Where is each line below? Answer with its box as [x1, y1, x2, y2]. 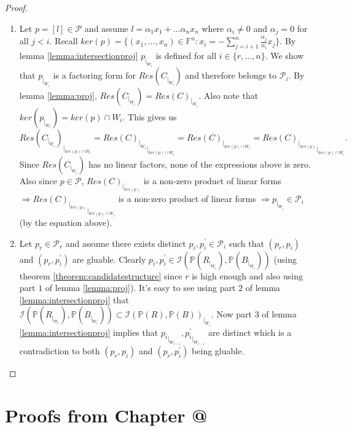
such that [229, 236, 264, 249]
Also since [19, 174, 57, 187]
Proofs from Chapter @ [5, 402, 208, 427]
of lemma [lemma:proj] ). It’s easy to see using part [45, 281, 236, 294]
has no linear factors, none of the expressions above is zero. [88, 157, 311, 170]
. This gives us [122, 110, 177, 123]
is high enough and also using [192, 269, 303, 282]
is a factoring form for [53, 69, 136, 82]
